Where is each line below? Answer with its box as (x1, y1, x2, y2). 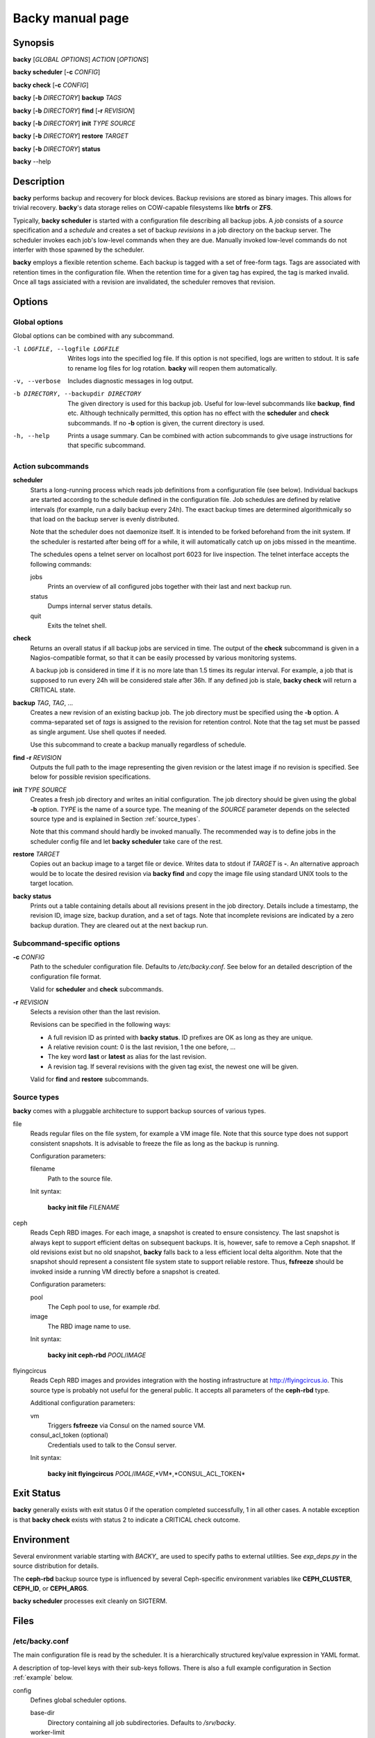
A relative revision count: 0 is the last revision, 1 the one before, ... (47, 1043, 236, 1051)
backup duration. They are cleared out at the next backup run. (30, 921, 208, 929)
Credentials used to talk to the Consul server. (47, 1440, 177, 1449)
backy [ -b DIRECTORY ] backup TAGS (12, 94, 122, 102)
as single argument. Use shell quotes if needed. (30, 727, 167, 736)
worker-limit (30, 1728, 65, 1737)
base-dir (30, 1709, 55, 1717)
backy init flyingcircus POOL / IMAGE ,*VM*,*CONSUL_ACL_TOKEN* (47, 1469, 246, 1477)
